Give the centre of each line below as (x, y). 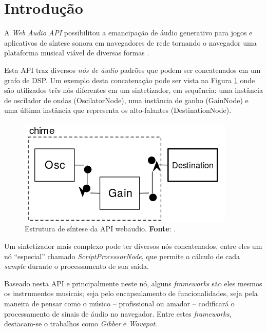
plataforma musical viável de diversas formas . (77, 53)
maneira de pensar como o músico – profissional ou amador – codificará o (119, 304)
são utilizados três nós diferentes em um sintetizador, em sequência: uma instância (133, 90)
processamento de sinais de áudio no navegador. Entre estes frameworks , (118, 313)
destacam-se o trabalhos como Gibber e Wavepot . (81, 324)
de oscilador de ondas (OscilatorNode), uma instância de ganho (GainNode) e (126, 100)
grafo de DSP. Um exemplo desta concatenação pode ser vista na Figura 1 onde (130, 80)
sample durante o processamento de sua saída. (77, 266)
